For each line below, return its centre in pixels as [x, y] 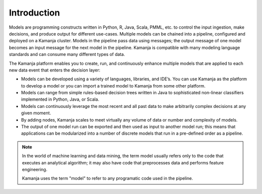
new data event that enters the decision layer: [55, 70]
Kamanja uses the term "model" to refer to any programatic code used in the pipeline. [108, 178]
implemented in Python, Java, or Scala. [60, 99]
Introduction [34, 13]
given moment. [36, 113]
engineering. [35, 169]
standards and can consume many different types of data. [67, 54]
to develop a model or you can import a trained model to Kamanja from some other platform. [113, 86]
